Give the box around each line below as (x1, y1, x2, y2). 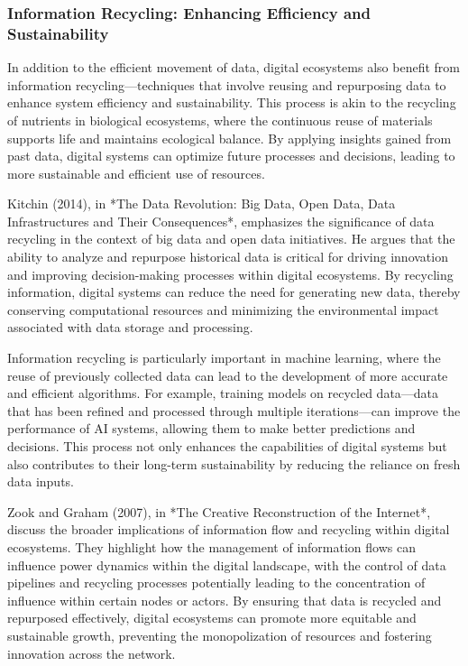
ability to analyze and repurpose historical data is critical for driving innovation (7, 247, 448, 266)
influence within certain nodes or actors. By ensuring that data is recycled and (7, 590, 442, 609)
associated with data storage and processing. (7, 318, 253, 337)
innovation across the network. (7, 643, 176, 662)
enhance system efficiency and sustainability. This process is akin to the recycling (7, 93, 456, 112)
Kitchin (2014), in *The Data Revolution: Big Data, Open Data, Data (7, 194, 396, 213)
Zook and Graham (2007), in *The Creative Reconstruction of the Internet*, (7, 502, 431, 521)
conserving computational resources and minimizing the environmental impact (7, 300, 439, 319)
